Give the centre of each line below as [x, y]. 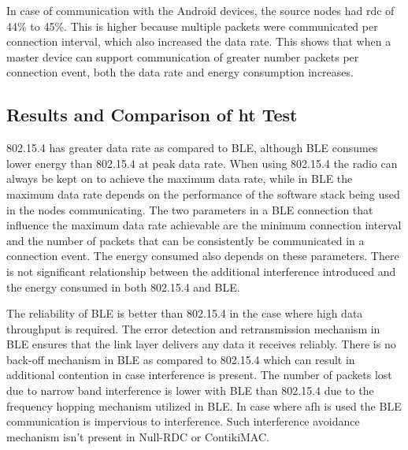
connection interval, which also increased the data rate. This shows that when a [199, 41]
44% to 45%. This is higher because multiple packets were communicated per [192, 26]
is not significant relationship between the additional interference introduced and [201, 271]
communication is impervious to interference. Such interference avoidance [183, 421]
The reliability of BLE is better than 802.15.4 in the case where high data [185, 313]
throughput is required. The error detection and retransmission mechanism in [193, 328]
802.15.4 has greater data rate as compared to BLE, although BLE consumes [192, 148]
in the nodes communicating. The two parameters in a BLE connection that [190, 209]
